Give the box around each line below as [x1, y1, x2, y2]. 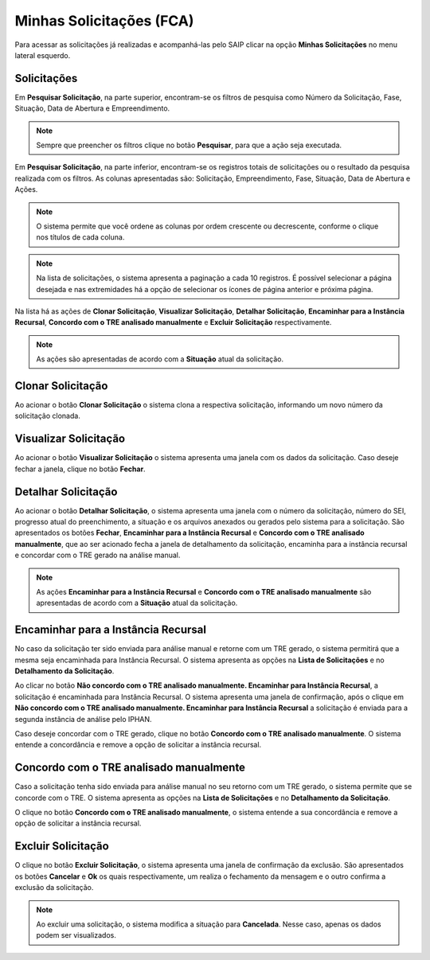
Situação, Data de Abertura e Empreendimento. [14, 103, 170, 113]
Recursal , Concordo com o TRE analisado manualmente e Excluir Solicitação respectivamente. [14, 318, 332, 327]
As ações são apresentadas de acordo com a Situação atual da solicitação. [36, 354, 284, 364]
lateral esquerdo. [14, 50, 71, 60]
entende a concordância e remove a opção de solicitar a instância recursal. [14, 740, 262, 750]
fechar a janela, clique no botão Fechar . [14, 464, 147, 474]
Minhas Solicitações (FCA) [14, 12, 194, 29]
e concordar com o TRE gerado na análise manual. [14, 550, 181, 560]
